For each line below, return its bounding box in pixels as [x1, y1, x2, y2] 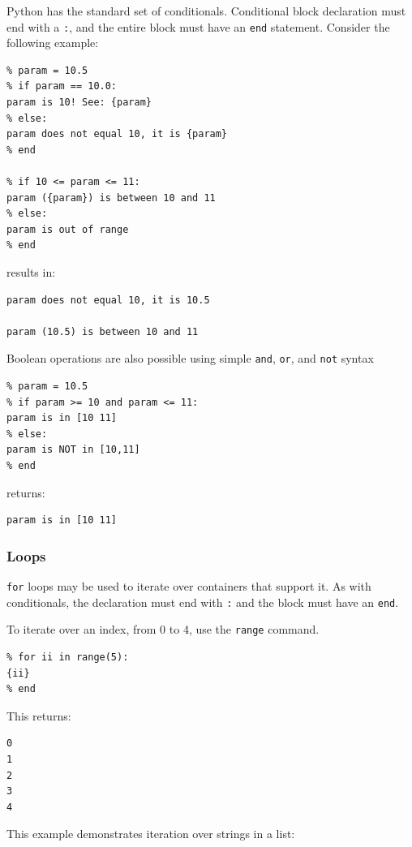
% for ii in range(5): [6, 651, 129, 663]
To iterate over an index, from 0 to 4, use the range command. [6, 621, 320, 638]
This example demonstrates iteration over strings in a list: [6, 825, 295, 842]
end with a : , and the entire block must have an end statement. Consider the [6, 18, 390, 35]
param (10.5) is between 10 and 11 [6, 325, 199, 338]
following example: [6, 34, 99, 51]
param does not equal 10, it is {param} [6, 128, 228, 140]
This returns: [6, 707, 71, 724]
